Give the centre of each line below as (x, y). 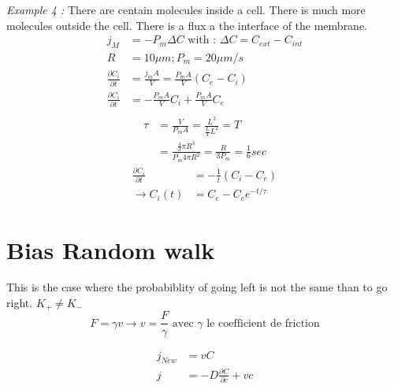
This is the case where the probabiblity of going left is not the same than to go (197, 287)
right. (20, 303)
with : (202, 41)
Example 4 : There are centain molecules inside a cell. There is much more (186, 9)
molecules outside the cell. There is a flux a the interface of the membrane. (187, 25)
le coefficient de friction (263, 323)
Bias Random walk (111, 249)
